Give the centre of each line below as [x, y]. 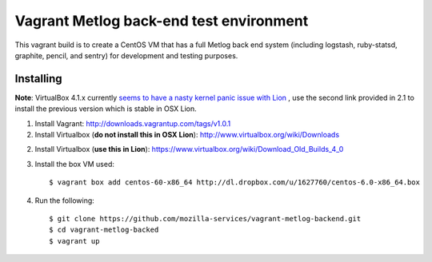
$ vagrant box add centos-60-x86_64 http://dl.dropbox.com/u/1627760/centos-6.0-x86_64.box [234, 183]
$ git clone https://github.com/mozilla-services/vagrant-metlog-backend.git [205, 218]
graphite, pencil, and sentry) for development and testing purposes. [126, 55]
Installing [39, 79]
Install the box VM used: [75, 164]
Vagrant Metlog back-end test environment [162, 21]
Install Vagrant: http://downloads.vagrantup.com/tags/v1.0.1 [133, 123]
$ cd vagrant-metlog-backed [104, 230]
